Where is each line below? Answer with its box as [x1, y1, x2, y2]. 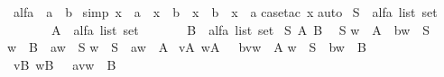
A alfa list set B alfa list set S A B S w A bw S [51, 20, 430, 38]
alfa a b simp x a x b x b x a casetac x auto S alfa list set [13, 3, 438, 21]
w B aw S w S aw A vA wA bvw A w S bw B [7, 38, 366, 56]
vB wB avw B [13, 55, 116, 73]
